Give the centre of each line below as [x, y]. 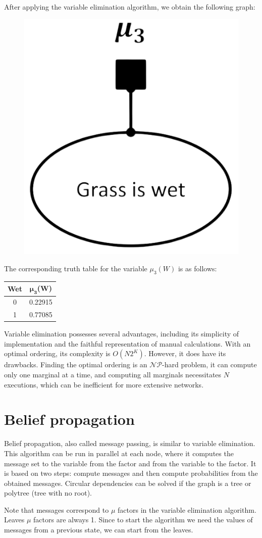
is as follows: [197, 268]
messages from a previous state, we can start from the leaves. [99, 530]
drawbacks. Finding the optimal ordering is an [76, 364]
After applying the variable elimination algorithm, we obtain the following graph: [130, 7]
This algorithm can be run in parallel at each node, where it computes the [119, 453]
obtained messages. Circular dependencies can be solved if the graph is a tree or [128, 483]
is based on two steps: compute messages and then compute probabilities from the [131, 473]
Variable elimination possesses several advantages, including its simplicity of [122, 334]
